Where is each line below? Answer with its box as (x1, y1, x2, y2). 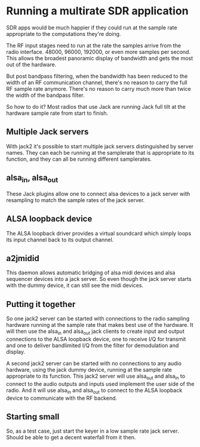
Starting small (6, 411, 60, 422)
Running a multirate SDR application (6, 4, 189, 18)
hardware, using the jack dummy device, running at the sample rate (6, 366, 172, 373)
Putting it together (6, 299, 76, 309)
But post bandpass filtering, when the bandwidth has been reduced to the (6, 72, 188, 79)
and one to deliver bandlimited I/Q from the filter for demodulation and (6, 342, 179, 349)
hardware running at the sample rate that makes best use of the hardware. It (6, 322, 193, 329)
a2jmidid (6, 253, 40, 264)
